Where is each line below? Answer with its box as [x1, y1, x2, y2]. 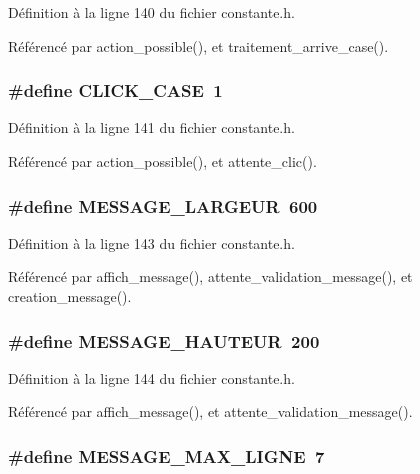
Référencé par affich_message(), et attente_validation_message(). [8, 401, 413, 422]
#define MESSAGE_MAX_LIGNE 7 [8, 443, 325, 468]
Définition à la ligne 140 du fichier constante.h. [8, 2, 295, 22]
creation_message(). [8, 286, 132, 306]
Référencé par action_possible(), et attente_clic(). [8, 151, 317, 171]
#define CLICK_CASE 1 [8, 78, 223, 103]
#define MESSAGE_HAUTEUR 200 [8, 328, 320, 353]
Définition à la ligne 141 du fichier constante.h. [8, 117, 295, 138]
